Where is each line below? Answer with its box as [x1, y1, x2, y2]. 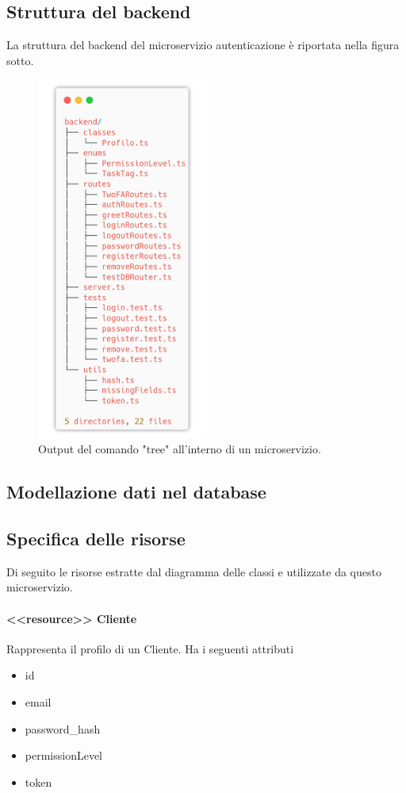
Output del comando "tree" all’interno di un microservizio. [38, 441, 321, 457]
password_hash [25, 720, 101, 737]
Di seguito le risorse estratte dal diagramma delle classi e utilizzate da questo [6, 563, 381, 579]
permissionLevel [25, 747, 103, 764]
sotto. [6, 52, 34, 68]
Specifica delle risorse [6, 526, 186, 551]
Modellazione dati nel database [6, 479, 266, 504]
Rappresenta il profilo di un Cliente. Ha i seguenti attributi [6, 640, 294, 656]
